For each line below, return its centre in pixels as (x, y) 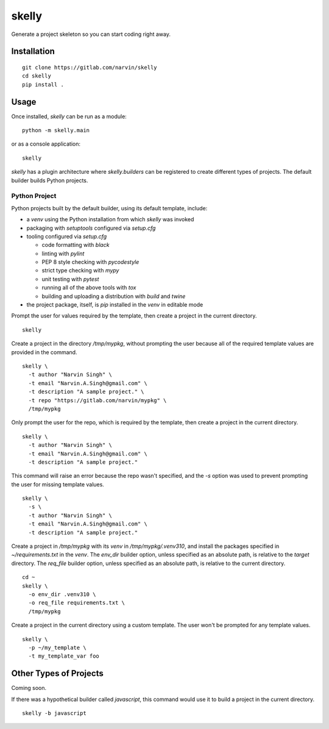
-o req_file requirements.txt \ (76, 603)
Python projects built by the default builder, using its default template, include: (109, 208)
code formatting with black (76, 245)
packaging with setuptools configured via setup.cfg (91, 228)
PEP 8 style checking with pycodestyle (90, 262)
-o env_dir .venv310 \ (62, 594)
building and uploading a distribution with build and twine (114, 296)
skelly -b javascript (54, 713)
